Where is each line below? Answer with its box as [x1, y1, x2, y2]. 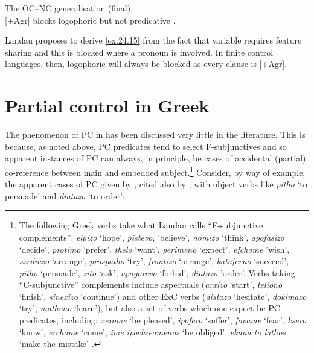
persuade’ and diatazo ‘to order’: [5, 189, 125, 202]
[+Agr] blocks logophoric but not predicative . [5, 13, 176, 26]
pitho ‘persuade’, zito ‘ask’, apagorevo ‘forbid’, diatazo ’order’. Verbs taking [19, 266, 295, 279]
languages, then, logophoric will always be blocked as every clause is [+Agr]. [5, 57, 287, 70]
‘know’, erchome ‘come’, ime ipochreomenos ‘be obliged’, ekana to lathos [19, 325, 286, 338]
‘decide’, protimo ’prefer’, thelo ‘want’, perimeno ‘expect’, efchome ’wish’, [19, 242, 290, 255]
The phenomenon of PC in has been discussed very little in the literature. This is [5, 128, 306, 141]
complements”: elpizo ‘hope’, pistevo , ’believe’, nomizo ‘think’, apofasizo [19, 230, 284, 243]
